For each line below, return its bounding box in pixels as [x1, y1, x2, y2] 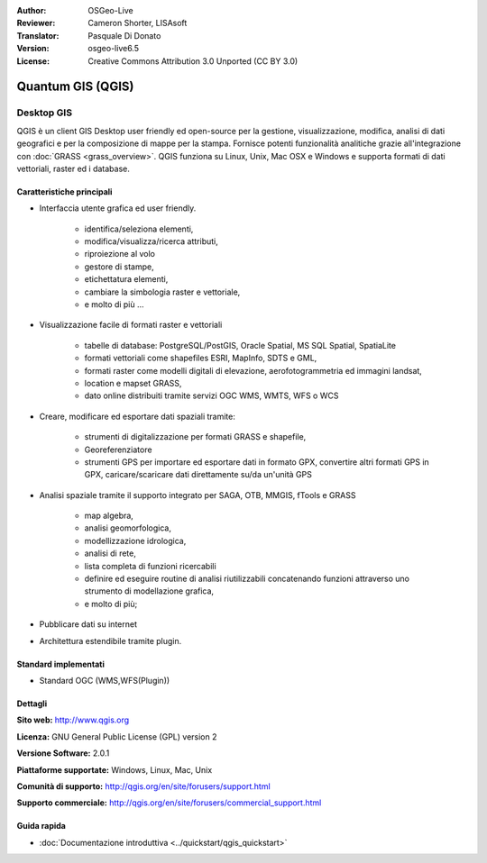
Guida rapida [16, 821, 67, 831]
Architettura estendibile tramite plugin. [39, 635, 182, 646]
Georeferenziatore [84, 444, 152, 455]
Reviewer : [16, 18, 56, 29]
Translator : [16, 30, 60, 41]
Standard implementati [16, 659, 106, 669]
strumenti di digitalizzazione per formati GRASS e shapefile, [84, 431, 307, 442]
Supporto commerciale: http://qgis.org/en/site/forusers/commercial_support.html [16, 797, 322, 808]
